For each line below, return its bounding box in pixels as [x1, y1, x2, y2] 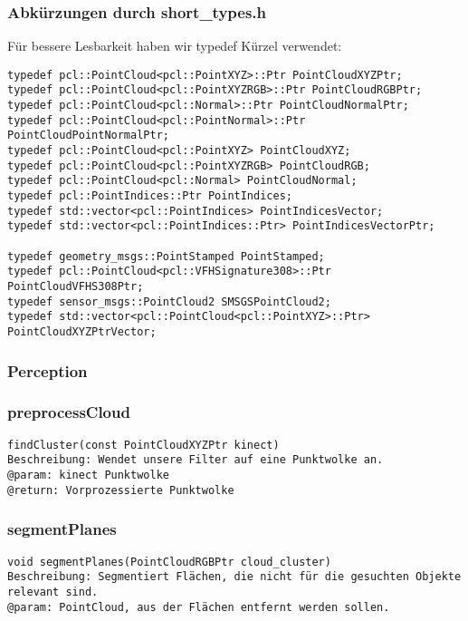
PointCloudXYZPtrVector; [7, 325, 157, 338]
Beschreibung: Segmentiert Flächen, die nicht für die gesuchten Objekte [7, 570, 462, 584]
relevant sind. [7, 585, 99, 598]
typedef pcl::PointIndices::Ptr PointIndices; [7, 189, 292, 203]
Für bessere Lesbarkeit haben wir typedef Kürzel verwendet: [7, 36, 342, 55]
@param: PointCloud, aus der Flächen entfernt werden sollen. [7, 600, 390, 614]
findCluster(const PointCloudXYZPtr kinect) [7, 438, 280, 451]
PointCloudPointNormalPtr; [7, 129, 169, 142]
